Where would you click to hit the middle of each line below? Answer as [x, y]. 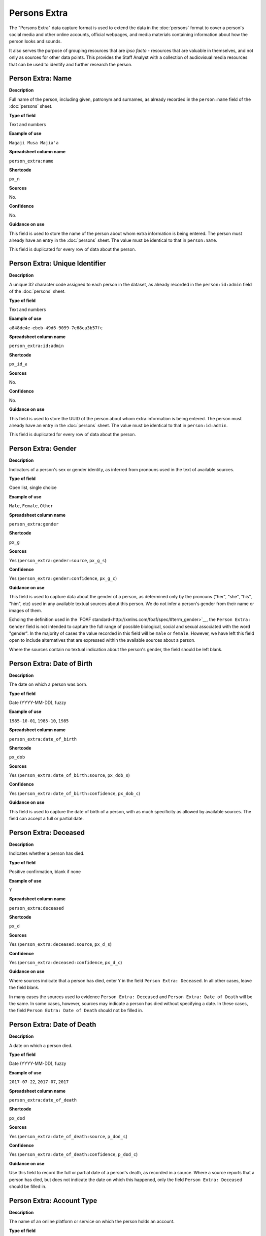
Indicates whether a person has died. [47, 853]
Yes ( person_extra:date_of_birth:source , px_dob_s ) [69, 775]
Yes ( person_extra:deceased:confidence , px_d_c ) [66, 963]
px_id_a [18, 364]
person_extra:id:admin [36, 346]
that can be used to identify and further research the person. [71, 64]
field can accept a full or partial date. [46, 819]
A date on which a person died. [41, 1045]
